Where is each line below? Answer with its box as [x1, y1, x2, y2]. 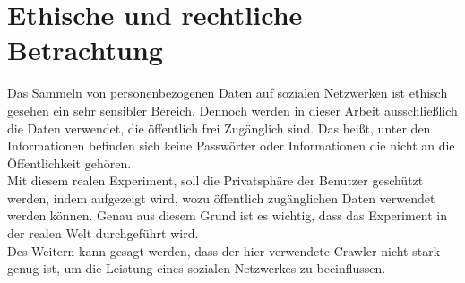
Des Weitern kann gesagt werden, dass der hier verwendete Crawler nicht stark [7, 241, 441, 260]
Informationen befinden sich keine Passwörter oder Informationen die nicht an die [7, 136, 455, 155]
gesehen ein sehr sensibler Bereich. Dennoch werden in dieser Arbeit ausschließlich [7, 100, 458, 119]
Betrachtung [7, 31, 163, 68]
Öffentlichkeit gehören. [7, 153, 132, 172]
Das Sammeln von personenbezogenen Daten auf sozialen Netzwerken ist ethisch [7, 83, 448, 102]
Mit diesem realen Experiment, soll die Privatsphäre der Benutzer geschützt [7, 171, 424, 190]
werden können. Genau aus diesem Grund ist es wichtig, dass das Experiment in [7, 206, 448, 225]
